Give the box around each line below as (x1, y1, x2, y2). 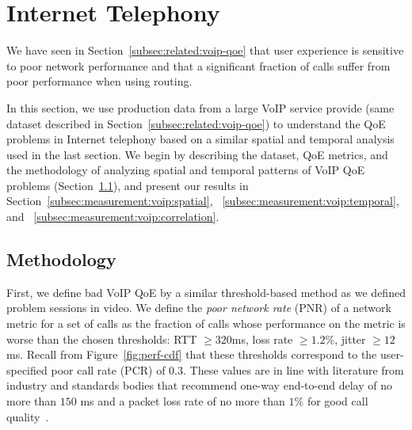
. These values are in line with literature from (183, 361, 404, 378)
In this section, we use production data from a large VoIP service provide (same (6, 99, 395, 116)
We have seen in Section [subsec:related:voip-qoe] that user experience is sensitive (6, 42, 404, 59)
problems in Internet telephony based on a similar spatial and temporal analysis (6, 131, 395, 147)
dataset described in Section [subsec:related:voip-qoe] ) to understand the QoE (6, 115, 386, 131)
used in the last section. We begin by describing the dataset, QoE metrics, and (6, 146, 388, 162)
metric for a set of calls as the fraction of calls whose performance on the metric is (6, 315, 406, 332)
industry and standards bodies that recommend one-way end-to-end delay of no (6, 377, 392, 394)
